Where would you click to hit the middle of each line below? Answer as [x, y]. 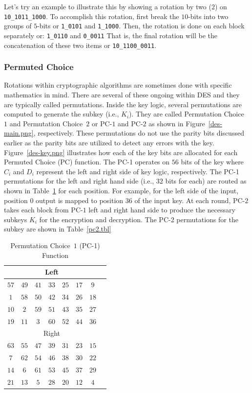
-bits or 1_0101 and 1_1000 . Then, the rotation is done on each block [141, 26]
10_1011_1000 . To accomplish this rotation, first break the [92, 16]
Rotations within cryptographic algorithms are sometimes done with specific [118, 85]
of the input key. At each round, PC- [190, 200]
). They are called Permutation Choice [187, 114]
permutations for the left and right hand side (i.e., [79, 181]
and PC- [130, 123]
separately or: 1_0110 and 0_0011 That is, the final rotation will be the [111, 35]
